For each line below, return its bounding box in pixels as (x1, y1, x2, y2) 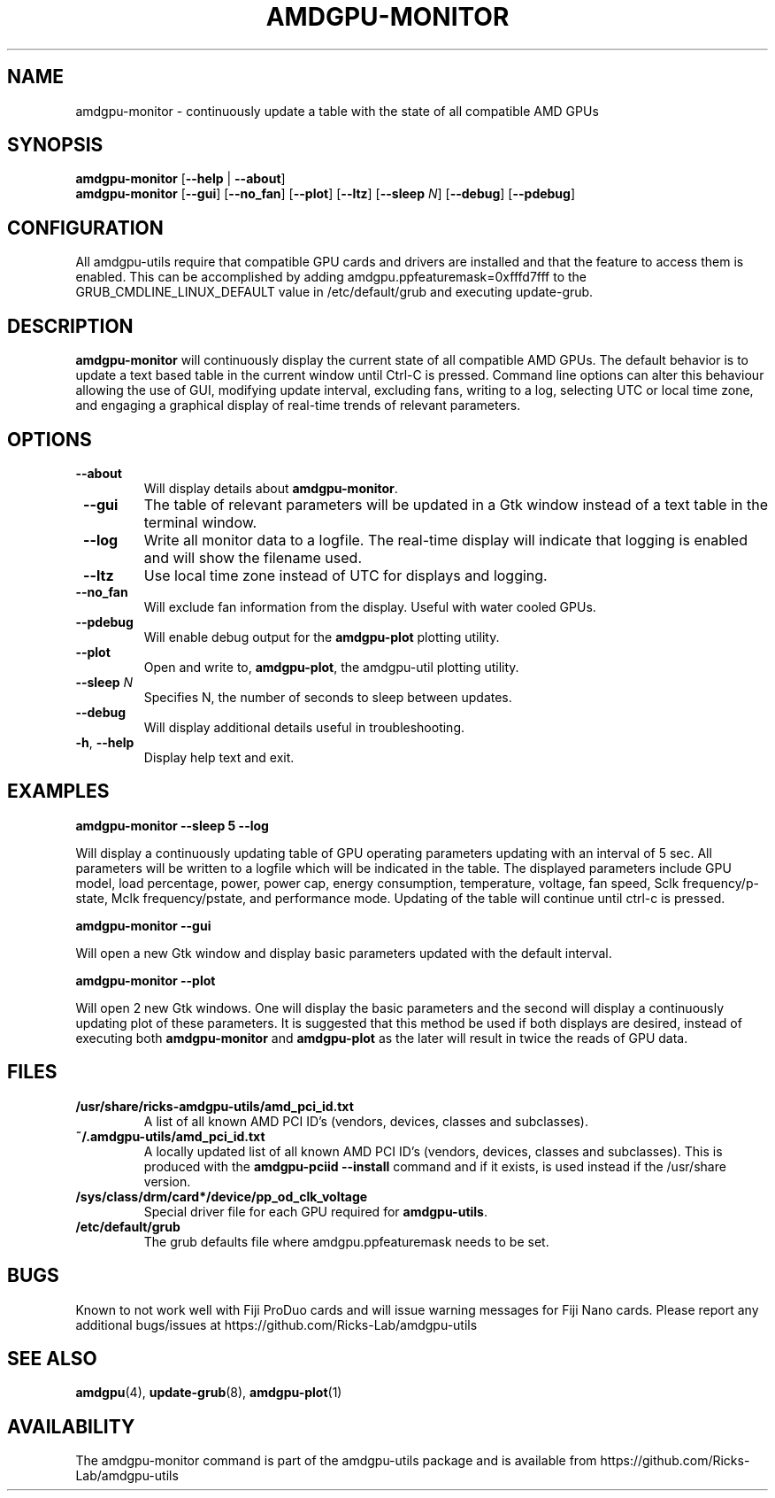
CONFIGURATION (7, 216, 164, 239)
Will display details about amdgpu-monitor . (143, 480, 398, 496)
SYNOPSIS (7, 134, 104, 157)
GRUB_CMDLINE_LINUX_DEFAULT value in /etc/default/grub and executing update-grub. (75, 284, 594, 300)
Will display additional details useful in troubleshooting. (143, 719, 465, 735)
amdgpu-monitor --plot (75, 972, 216, 988)
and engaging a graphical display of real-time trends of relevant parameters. (75, 398, 521, 413)
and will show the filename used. (143, 548, 362, 567)
